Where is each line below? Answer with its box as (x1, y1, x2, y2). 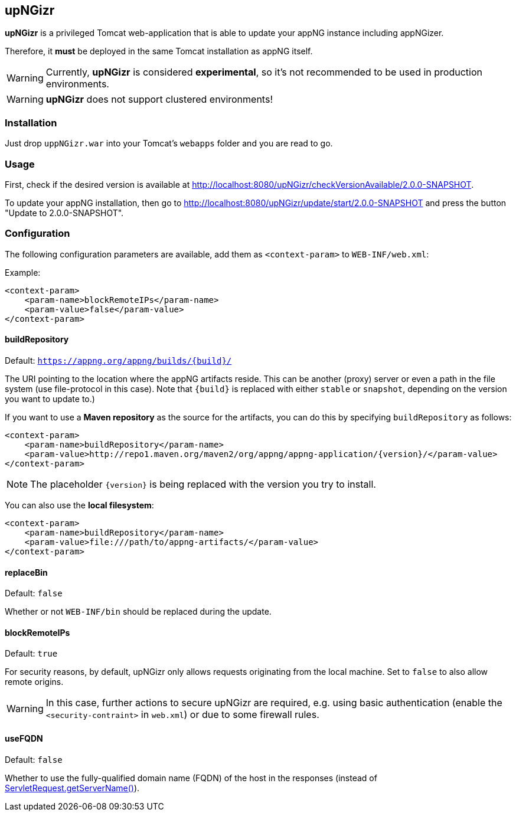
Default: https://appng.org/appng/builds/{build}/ (5, 355, 232, 365)
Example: (5, 267, 41, 278)
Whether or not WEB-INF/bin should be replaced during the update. (5, 606, 272, 617)
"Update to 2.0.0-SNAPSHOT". (5, 207, 124, 218)
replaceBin (5, 567, 48, 577)
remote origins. (5, 677, 64, 687)
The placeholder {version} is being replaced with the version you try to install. (30, 478, 376, 490)
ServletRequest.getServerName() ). (5, 782, 140, 793)
